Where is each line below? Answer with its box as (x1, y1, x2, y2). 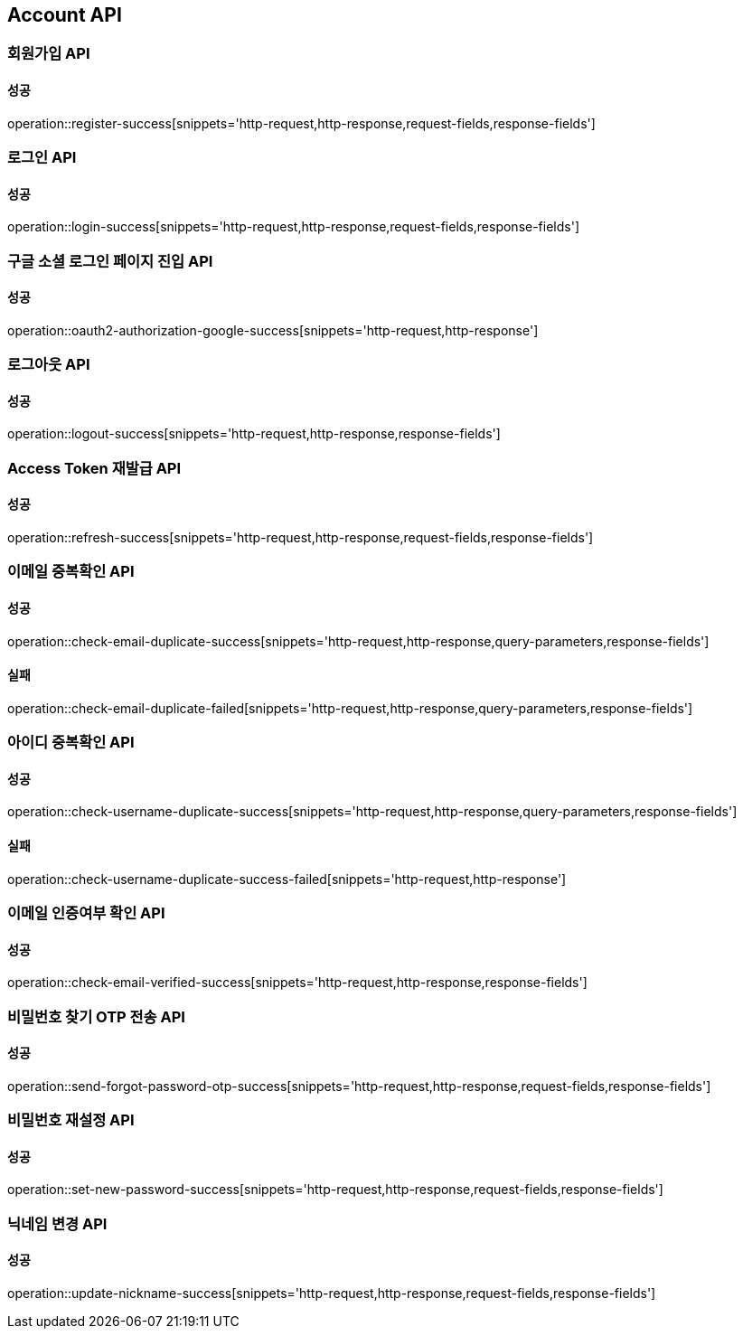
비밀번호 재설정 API (7, 1111, 135, 1130)
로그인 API (7, 148, 77, 167)
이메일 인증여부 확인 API (7, 904, 165, 923)
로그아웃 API (7, 355, 90, 374)
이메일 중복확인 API (7, 562, 135, 581)
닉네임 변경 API (7, 1214, 108, 1233)
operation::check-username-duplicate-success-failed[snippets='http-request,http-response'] (7, 870, 567, 887)
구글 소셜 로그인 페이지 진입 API (7, 251, 213, 270)
